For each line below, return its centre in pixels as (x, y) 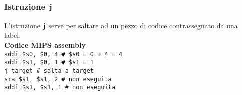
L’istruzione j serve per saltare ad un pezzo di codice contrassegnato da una (121, 25)
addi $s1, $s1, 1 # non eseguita (60, 88)
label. (13, 35)
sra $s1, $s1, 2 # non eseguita (58, 79)
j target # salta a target (49, 71)
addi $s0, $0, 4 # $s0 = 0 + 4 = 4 (63, 54)
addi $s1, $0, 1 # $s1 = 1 (49, 63)
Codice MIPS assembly (45, 45)
